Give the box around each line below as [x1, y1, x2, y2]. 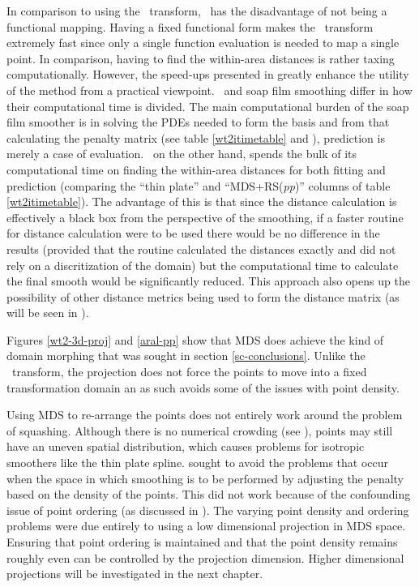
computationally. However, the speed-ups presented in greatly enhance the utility [6, 66, 409, 83]
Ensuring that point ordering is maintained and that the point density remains [6, 533, 398, 550]
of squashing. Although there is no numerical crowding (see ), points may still [6, 422, 393, 439]
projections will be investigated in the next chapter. [6, 565, 263, 582]
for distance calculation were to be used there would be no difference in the [6, 225, 380, 242]
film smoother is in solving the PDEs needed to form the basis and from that [6, 114, 390, 131]
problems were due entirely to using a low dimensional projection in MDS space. [6, 517, 406, 534]
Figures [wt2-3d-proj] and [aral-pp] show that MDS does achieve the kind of [6, 331, 384, 348]
